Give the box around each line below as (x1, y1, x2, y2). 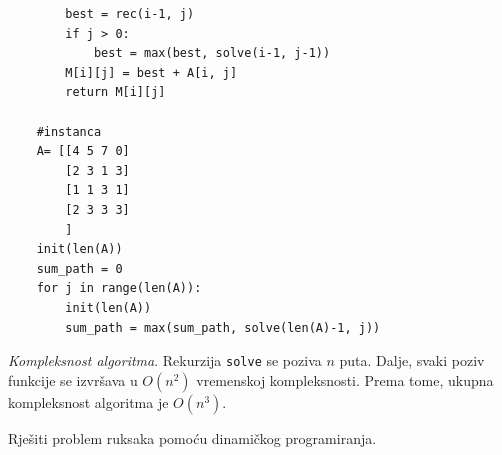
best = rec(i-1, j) (65, 7, 195, 21)
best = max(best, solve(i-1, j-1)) (93, 46, 331, 61)
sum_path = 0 (36, 261, 123, 276)
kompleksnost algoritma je (8, 391, 169, 412)
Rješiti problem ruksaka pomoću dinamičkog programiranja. (8, 427, 377, 448)
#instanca (36, 124, 102, 139)
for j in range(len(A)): (36, 281, 202, 296)
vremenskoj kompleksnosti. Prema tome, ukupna (196, 369, 494, 390)
